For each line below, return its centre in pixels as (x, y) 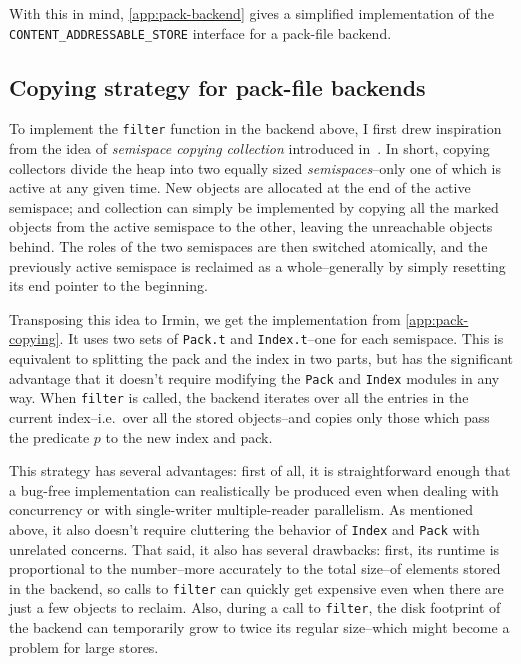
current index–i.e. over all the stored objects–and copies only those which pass (249, 417)
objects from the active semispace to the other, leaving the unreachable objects (251, 226)
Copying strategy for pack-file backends (217, 86)
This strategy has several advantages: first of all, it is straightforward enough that (260, 470)
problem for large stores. (84, 646)
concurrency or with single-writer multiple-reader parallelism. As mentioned (241, 509)
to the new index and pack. (189, 436)
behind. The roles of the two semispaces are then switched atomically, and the (248, 246)
